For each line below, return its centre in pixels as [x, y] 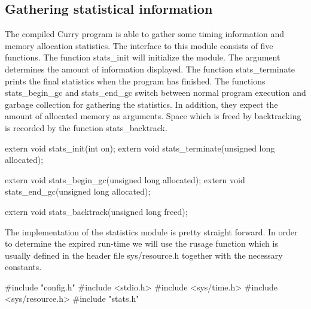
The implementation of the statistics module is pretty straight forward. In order [151, 231]
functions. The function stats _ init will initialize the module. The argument [143, 57]
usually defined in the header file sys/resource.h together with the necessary [144, 255]
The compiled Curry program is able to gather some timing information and [145, 34]
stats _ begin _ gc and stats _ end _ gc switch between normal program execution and [155, 93]
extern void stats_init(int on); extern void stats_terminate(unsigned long [140, 148]
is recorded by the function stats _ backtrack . [86, 127]
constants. [23, 267]
